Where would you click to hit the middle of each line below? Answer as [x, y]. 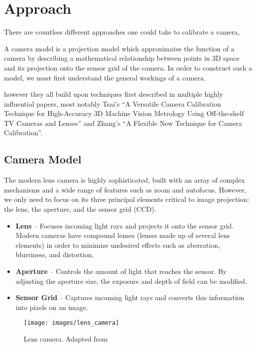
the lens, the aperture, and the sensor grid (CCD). [80, 209]
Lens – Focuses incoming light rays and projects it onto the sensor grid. [125, 225]
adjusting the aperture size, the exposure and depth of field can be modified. [131, 281]
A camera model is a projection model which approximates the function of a [119, 48]
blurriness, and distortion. [55, 254]
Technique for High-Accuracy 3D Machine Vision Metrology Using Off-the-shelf [124, 113]
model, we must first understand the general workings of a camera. [105, 77]
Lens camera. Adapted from [66, 339]
